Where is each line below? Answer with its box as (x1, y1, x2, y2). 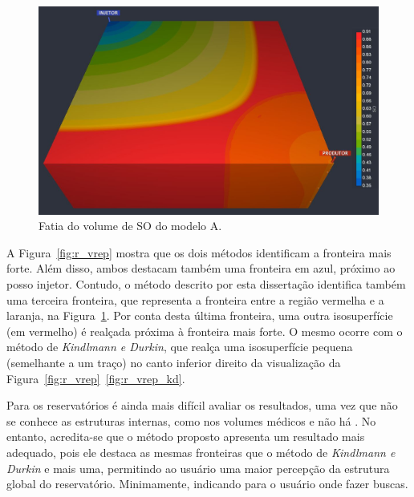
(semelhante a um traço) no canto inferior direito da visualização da (6, 354, 341, 370)
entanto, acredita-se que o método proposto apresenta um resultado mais (6, 428, 365, 445)
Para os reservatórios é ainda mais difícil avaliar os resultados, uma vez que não (6, 397, 398, 414)
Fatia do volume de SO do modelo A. (39, 217, 222, 234)
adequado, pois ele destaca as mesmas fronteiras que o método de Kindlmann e (6, 443, 396, 460)
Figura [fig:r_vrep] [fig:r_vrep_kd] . (6, 370, 185, 386)
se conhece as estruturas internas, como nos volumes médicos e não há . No (6, 412, 376, 429)
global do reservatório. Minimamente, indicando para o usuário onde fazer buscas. (6, 475, 408, 492)
